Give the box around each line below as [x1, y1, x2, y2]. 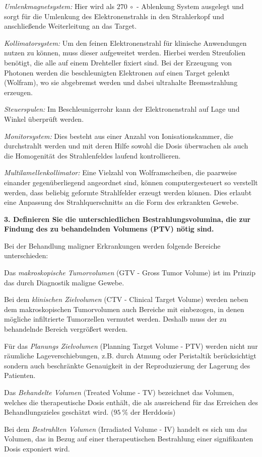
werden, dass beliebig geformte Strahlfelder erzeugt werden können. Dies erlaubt [4, 187, 252, 197]
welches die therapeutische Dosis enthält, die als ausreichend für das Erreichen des [4, 397, 258, 407]
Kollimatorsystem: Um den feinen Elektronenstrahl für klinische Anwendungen [4, 37, 247, 48]
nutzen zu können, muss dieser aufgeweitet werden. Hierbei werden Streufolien [4, 47, 246, 58]
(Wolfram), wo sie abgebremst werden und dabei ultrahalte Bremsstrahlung [4, 77, 238, 88]
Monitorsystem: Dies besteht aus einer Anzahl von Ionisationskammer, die [4, 130, 233, 141]
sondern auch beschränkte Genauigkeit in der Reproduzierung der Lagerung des [4, 360, 250, 370]
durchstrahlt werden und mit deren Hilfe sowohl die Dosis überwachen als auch [4, 140, 248, 151]
